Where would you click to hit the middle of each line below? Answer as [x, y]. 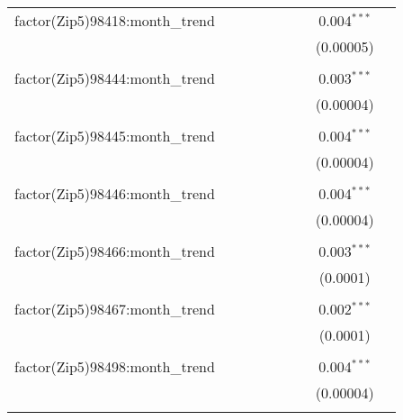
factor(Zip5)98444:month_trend [115, 78]
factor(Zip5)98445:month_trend [115, 136]
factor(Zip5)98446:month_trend [115, 193]
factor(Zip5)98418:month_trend [115, 20]
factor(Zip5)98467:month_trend [115, 309]
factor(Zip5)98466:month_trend [115, 251]
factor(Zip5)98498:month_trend [115, 366]
